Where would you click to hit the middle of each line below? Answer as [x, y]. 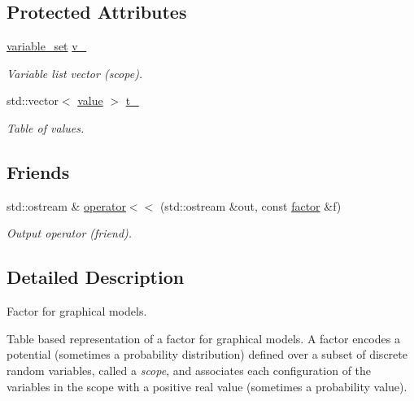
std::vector [33, 100]
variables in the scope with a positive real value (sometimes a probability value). [207, 386]
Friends [38, 171]
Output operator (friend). [70, 233]
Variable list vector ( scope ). [75, 73]
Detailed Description [96, 277]
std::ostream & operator [66, 205]
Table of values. [46, 127]
